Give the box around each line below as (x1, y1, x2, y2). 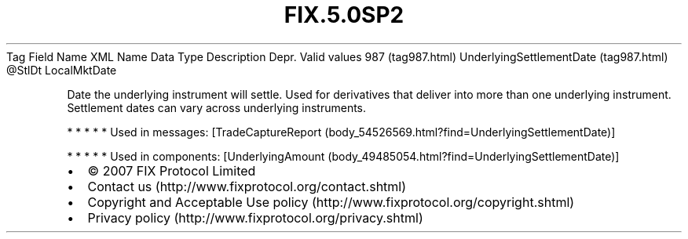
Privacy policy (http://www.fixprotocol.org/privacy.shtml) (87, 209, 423, 226)
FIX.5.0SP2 (284, 2, 404, 28)
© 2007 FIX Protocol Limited (87, 162, 256, 179)
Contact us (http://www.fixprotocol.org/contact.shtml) (87, 178, 407, 194)
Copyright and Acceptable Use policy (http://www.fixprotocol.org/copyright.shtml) (87, 194, 575, 210)
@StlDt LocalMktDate (6, 63, 117, 77)
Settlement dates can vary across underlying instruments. (67, 100, 367, 114)
